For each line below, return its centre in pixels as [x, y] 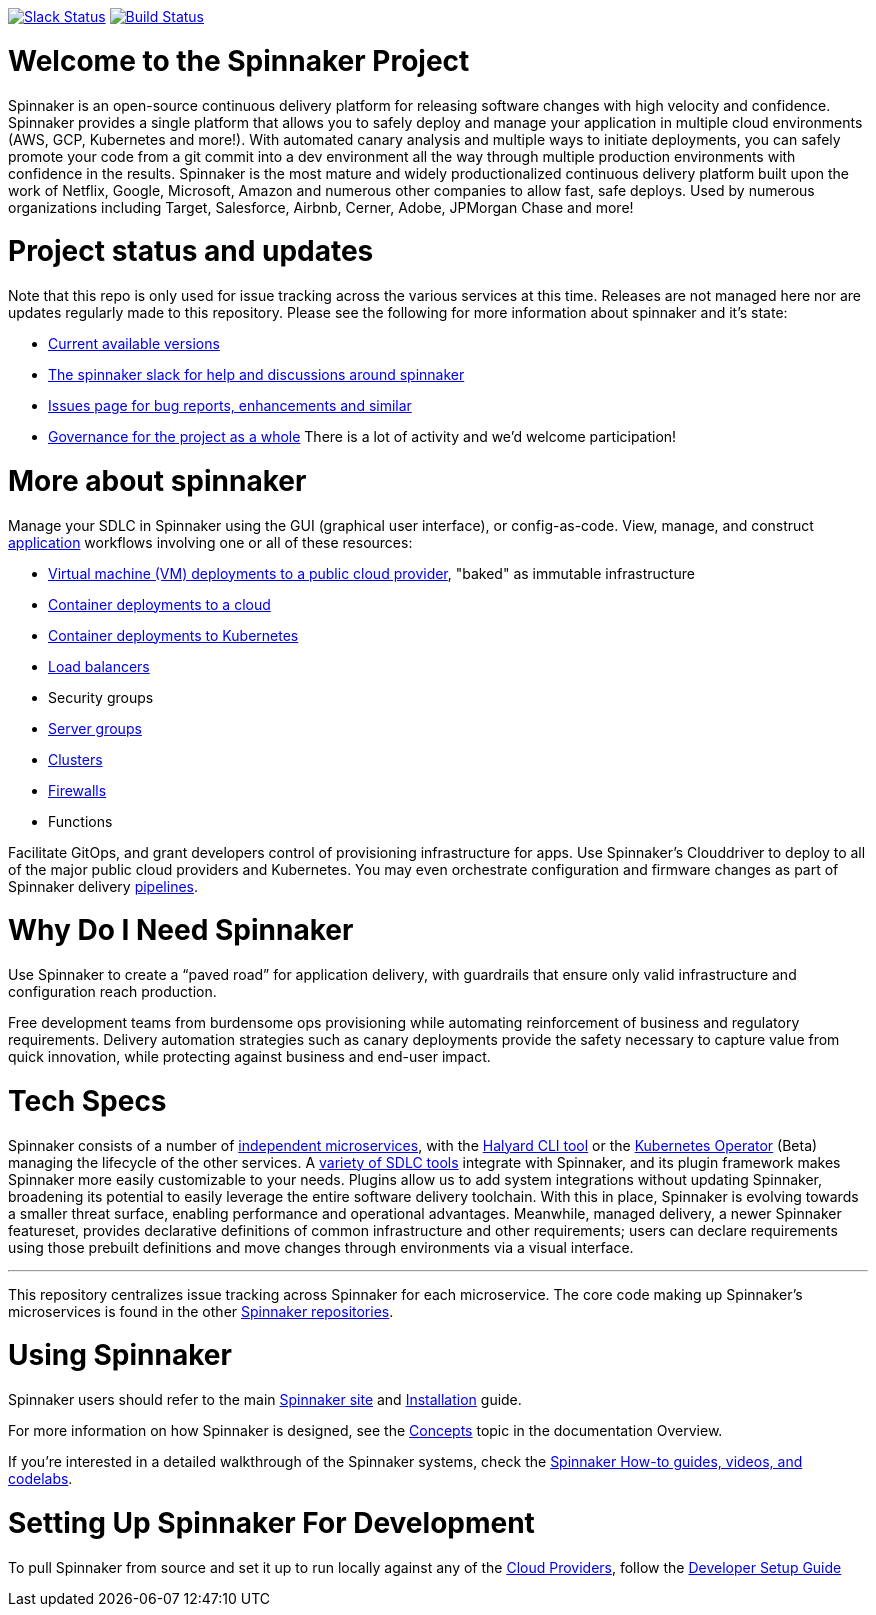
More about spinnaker [157, 480]
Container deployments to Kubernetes [173, 635]
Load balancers [99, 666]
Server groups [95, 728]
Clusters [75, 759]
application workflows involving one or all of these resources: [210, 542]
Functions [80, 821]
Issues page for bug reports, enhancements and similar [230, 405]
